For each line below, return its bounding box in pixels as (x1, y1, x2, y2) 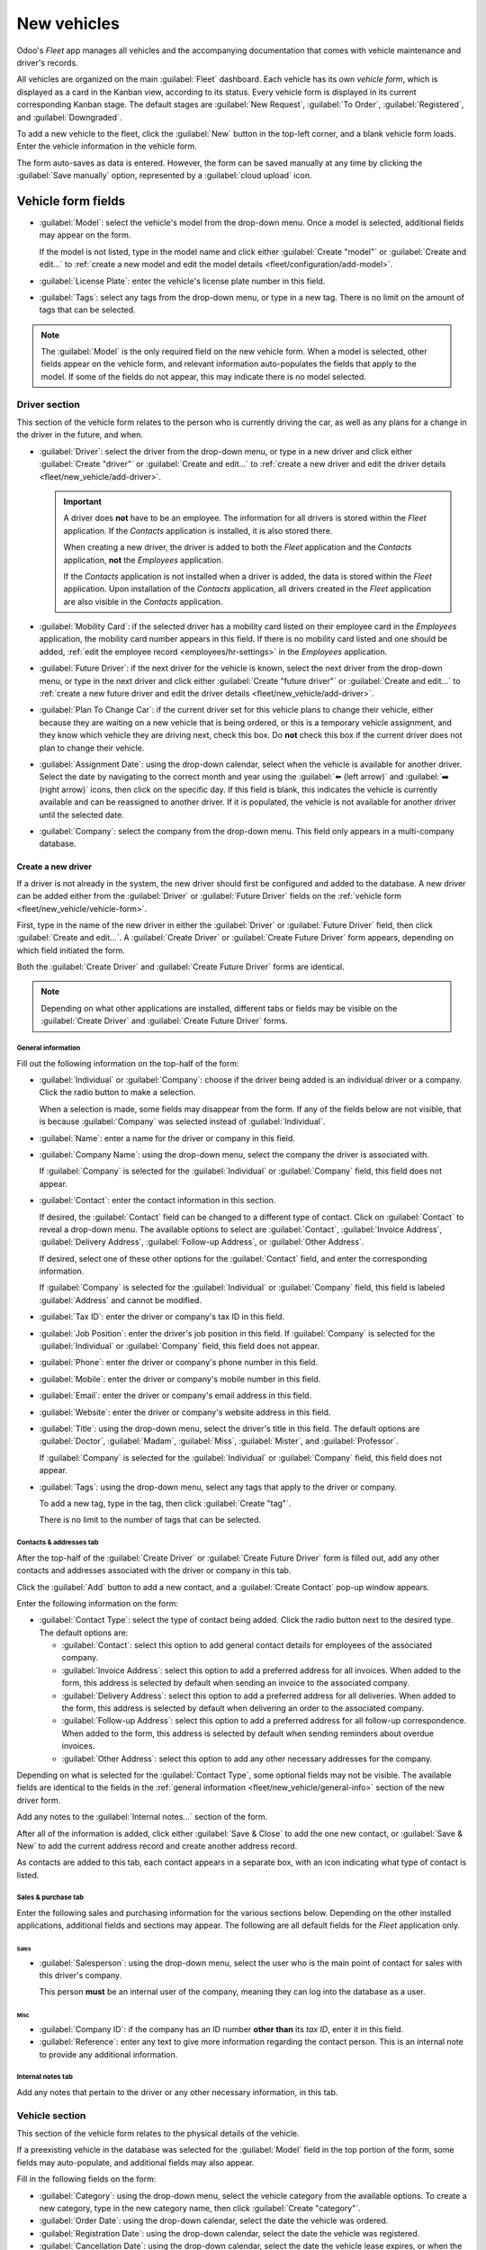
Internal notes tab (16, 2073, 74, 2082)
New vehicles (16, 13, 121, 33)
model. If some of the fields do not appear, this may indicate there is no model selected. (40, 371, 366, 382)
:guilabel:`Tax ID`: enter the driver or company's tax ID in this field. (39, 1311, 285, 1322)
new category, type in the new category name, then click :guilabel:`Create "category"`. (39, 2202, 361, 2213)
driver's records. (16, 57, 78, 67)
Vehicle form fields (16, 193, 126, 209)
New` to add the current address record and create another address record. (16, 1840, 298, 1851)
